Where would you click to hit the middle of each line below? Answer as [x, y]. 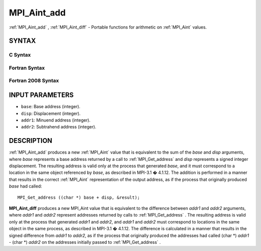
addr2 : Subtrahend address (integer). [59, 127]
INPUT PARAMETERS [41, 95]
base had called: [25, 186]
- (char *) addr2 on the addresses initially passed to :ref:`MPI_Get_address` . [85, 242]
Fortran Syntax [27, 68]
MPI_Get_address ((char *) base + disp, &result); [79, 197]
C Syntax [20, 55]
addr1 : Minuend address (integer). [56, 120]
